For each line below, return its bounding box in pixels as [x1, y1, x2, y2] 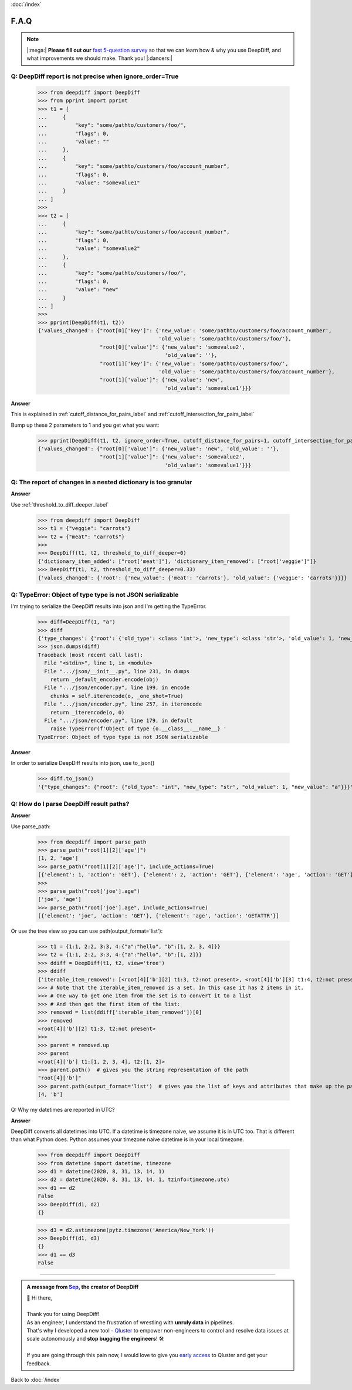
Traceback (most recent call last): [38, 652, 144, 658]
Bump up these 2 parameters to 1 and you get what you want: [11, 421, 160, 429]
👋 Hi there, [26, 1294, 53, 1301]
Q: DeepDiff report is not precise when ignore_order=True [11, 72, 179, 80]
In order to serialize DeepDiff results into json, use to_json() [11, 760, 155, 767]
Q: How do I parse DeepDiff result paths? [11, 799, 130, 808]
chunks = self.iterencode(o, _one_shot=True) [50, 693, 184, 699]
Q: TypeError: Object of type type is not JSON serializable [11, 591, 179, 599]
